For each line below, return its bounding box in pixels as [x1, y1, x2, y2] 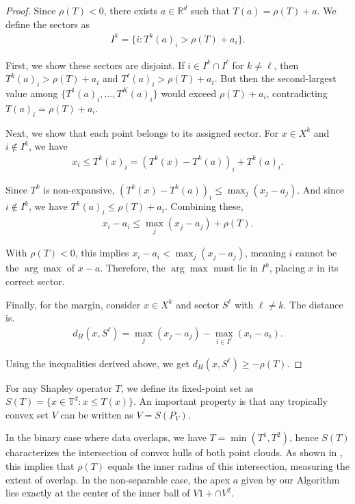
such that [190, 3, 230, 17]
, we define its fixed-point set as [120, 380, 254, 395]
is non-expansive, [43, 182, 115, 196]
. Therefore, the [100, 261, 166, 275]
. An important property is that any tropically [133, 394, 328, 408]
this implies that [5, 458, 75, 473]
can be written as [60, 407, 133, 421]
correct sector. [5, 274, 65, 288]
